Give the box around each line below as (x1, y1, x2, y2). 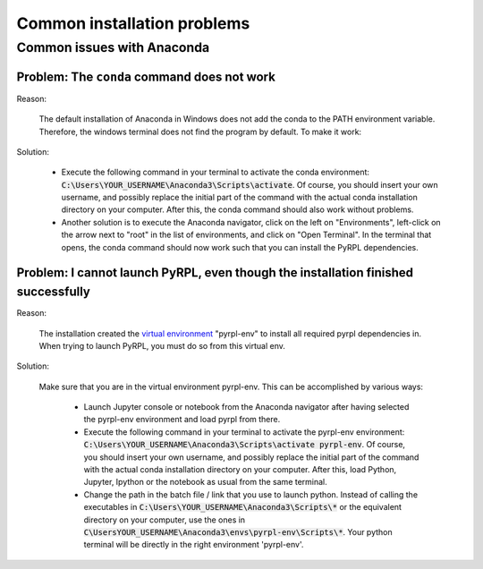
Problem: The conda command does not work (16, 69, 276, 84)
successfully (16, 284, 91, 300)
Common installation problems (16, 13, 250, 33)
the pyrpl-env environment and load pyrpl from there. (83, 414, 281, 425)
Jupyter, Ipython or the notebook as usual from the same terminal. (83, 477, 328, 488)
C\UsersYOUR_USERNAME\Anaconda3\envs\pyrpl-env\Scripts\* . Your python (83, 526, 393, 537)
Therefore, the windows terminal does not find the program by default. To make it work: (38, 126, 362, 137)
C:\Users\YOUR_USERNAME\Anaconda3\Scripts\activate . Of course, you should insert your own (61, 179, 438, 190)
